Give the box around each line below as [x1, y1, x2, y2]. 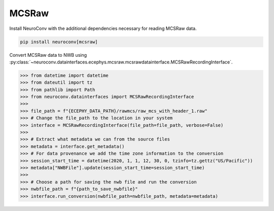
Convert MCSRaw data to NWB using [9, 52, 87, 58]
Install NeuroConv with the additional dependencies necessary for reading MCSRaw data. [9, 25, 197, 31]
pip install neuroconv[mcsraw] [20, 39, 98, 45]
